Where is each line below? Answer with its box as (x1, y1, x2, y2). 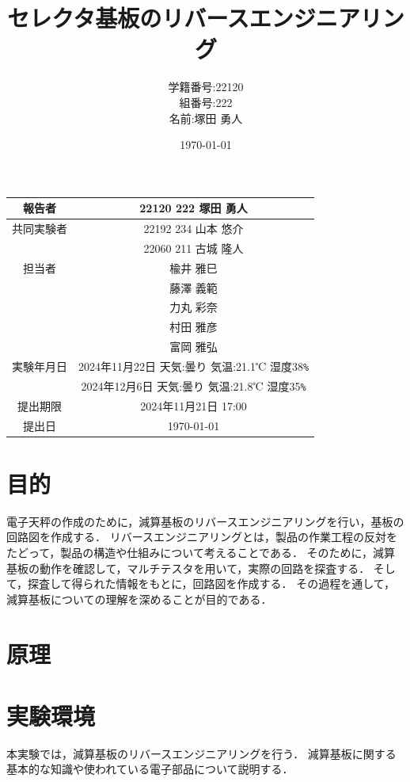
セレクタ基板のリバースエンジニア (7, 2, 360, 34)
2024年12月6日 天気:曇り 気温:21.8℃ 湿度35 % (81, 377, 306, 394)
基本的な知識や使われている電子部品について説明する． (6, 761, 294, 777)
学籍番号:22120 (168, 78, 244, 95)
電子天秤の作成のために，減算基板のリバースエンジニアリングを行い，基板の (6, 513, 404, 529)
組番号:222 (179, 93, 233, 110)
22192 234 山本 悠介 (143, 220, 244, 237)
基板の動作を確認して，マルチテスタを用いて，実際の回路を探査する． (6, 559, 370, 576)
